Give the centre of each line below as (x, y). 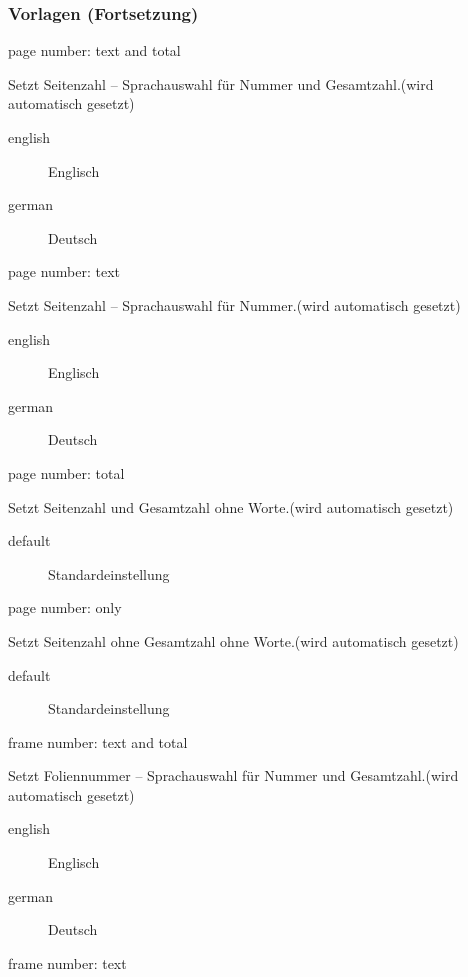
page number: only (65, 607)
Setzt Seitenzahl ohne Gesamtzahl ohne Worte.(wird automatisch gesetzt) (233, 640)
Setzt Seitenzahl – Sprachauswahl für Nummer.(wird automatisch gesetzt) (234, 304)
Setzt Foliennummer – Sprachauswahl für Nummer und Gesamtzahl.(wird (233, 775)
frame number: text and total (98, 741)
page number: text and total (94, 50)
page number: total (66, 472)
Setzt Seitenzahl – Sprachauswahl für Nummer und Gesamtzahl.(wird (221, 83)
